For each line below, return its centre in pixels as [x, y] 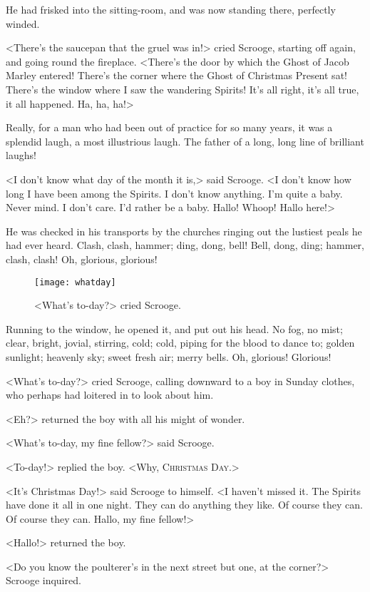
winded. [23, 23]
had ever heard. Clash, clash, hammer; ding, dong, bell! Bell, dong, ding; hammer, [185, 245]
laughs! [21, 155]
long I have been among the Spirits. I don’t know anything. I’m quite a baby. [174, 193]
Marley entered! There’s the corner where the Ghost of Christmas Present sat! [176, 75]
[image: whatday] [75, 282]
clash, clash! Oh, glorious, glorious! [82, 259]
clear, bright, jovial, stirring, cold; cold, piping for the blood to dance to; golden [180, 343]
